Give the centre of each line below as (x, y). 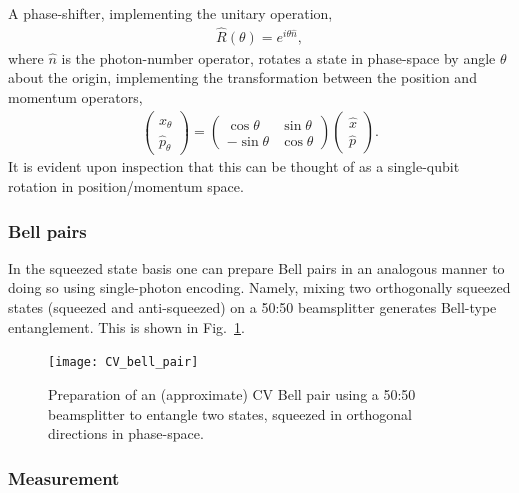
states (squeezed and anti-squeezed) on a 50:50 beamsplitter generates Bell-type (252, 307)
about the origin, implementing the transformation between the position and (242, 77)
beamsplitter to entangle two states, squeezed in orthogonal (230, 413)
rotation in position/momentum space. (126, 186)
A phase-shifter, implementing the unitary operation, (170, 13)
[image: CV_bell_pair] (123, 362)
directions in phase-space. (126, 433)
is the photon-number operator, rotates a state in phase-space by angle (278, 57)
